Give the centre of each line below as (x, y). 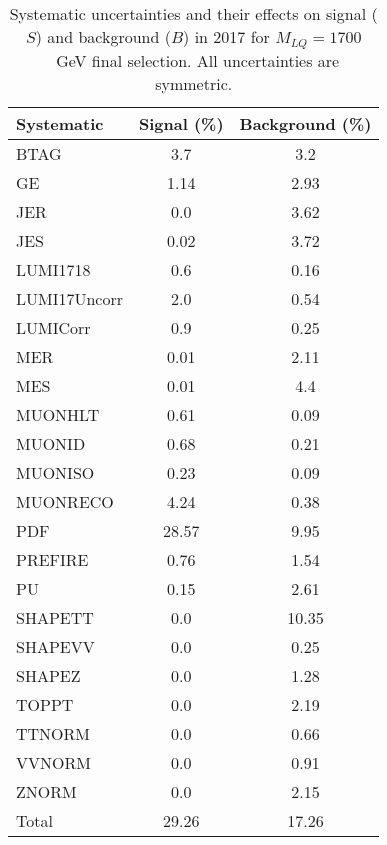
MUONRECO (65, 501)
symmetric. (194, 83)
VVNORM (53, 762)
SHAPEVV (55, 646)
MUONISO (55, 472)
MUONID (51, 443)
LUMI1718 (53, 269)
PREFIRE (52, 559)
